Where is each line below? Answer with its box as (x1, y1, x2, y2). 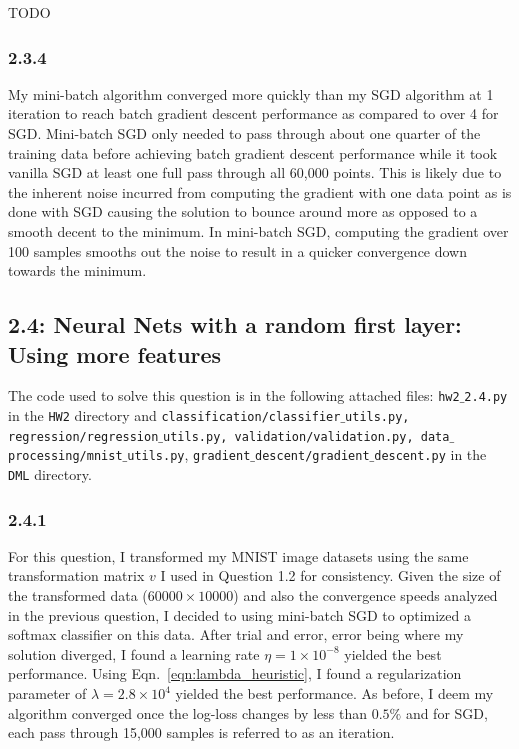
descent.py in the (374, 444, 487, 465)
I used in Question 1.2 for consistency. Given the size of (160, 565, 501, 586)
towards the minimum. (8, 260, 147, 281)
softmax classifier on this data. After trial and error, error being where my (8, 624, 464, 645)
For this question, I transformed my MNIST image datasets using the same (8, 545, 469, 566)
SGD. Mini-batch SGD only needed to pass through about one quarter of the (8, 123, 481, 143)
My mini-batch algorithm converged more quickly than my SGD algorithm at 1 (8, 83, 494, 104)
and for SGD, (405, 702, 488, 723)
